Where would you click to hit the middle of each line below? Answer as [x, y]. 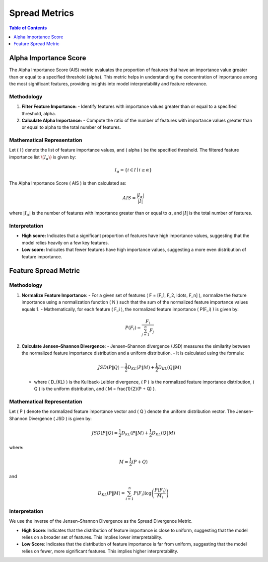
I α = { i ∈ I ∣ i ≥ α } [134, 170]
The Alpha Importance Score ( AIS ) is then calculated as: [68, 183]
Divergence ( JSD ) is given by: [60, 418]
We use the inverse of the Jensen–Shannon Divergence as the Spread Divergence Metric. [101, 521]
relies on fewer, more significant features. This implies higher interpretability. [100, 551]
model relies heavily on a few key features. [65, 242]
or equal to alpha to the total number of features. [71, 127]
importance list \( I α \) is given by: [43, 158]
